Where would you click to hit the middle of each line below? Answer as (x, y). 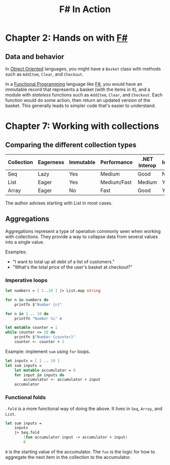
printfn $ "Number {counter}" (45, 337)
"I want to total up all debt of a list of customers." (63, 261)
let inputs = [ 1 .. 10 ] (32, 361)
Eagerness (51, 162)
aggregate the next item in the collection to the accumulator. (68, 457)
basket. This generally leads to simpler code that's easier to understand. (80, 106)
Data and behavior (35, 57)
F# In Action (85, 9)
